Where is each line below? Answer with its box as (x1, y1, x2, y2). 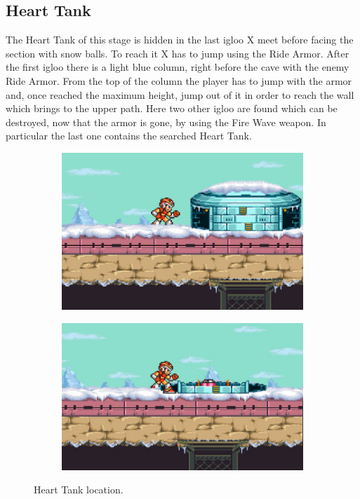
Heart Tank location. (34, 482, 124, 497)
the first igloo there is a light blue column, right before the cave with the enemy (6, 60, 349, 74)
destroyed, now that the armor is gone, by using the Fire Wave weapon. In (6, 114, 326, 129)
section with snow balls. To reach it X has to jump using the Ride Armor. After (6, 46, 349, 60)
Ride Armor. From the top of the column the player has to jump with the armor (6, 73, 352, 88)
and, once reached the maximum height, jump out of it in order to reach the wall (6, 87, 354, 102)
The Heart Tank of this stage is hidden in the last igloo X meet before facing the (6, 32, 354, 47)
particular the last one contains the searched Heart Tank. (6, 128, 252, 143)
